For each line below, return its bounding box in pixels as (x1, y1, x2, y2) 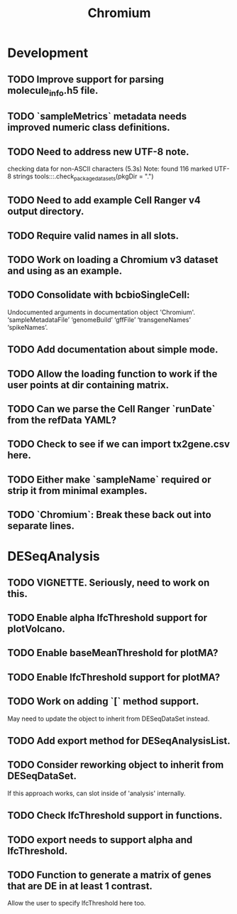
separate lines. (7, 520, 75, 532)
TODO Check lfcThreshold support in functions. (7, 810, 223, 822)
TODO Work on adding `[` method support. (7, 695, 199, 708)
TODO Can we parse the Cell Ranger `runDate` (7, 403, 216, 415)
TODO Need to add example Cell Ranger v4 (7, 194, 201, 207)
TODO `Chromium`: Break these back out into (7, 509, 211, 521)
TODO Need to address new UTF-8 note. (7, 146, 189, 158)
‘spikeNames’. (7, 323, 48, 331)
